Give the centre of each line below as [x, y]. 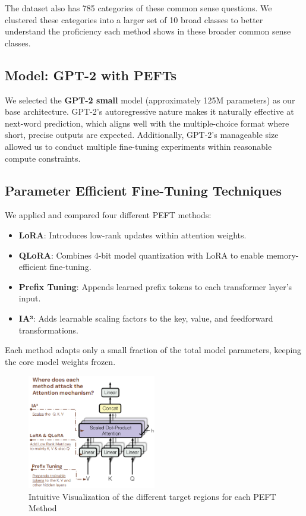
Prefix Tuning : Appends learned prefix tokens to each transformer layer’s [155, 286]
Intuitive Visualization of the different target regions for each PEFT [152, 496]
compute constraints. [43, 158]
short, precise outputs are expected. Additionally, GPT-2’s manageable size [142, 135]
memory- [283, 255]
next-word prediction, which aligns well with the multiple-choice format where [147, 123]
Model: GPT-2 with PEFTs [91, 75]
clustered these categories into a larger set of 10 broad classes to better [134, 19]
